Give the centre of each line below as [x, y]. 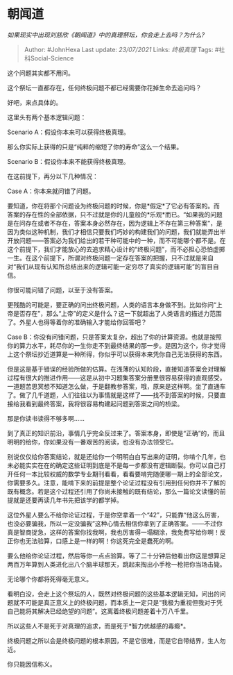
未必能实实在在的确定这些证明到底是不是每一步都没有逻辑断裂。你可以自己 [113, 465]
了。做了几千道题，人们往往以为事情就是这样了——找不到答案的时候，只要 [113, 395]
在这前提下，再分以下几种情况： [53, 176]
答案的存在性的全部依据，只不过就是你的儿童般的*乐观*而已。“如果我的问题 [115, 214]
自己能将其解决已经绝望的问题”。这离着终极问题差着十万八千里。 [100, 611]
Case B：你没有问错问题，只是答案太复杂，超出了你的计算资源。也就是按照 [114, 337]
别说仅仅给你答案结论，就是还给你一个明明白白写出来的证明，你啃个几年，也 [116, 456]
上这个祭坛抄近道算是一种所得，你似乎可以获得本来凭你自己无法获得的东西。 [116, 354]
